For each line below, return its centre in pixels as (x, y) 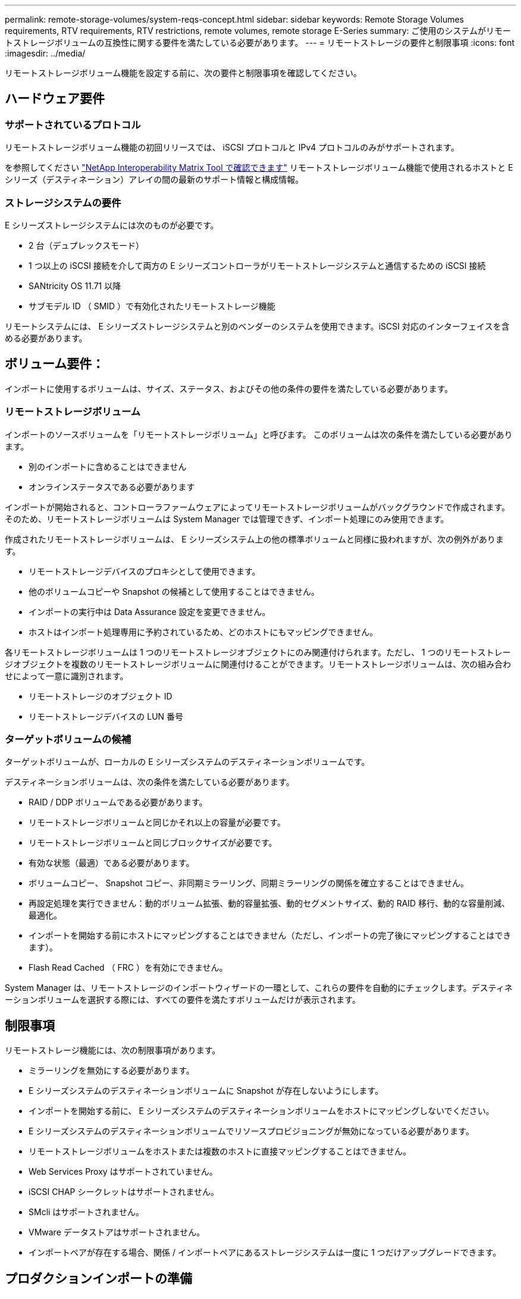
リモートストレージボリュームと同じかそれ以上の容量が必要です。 (157, 823)
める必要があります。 (46, 338)
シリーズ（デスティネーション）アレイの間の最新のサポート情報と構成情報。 (154, 180)
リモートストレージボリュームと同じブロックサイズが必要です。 (153, 843)
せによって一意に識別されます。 (67, 676)
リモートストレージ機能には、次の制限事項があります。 (113, 1050)
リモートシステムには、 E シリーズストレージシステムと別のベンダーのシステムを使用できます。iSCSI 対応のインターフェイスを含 (257, 326)
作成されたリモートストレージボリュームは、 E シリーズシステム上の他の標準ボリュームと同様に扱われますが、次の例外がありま (255, 539)
